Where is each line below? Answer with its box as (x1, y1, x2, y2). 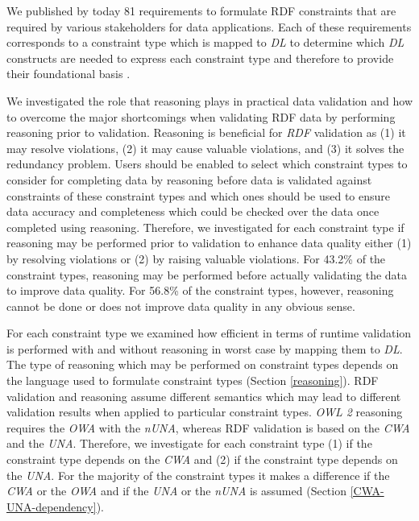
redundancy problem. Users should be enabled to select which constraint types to (6, 155, 408, 172)
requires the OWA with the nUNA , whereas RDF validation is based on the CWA (6, 419, 410, 436)
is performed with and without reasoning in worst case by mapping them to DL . (6, 340, 403, 357)
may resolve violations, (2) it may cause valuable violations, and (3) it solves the (6, 139, 404, 156)
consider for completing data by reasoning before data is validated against (6, 171, 372, 188)
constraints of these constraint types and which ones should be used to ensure (6, 187, 391, 204)
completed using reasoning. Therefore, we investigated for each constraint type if (6, 218, 404, 235)
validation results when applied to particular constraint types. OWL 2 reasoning (6, 403, 403, 420)
